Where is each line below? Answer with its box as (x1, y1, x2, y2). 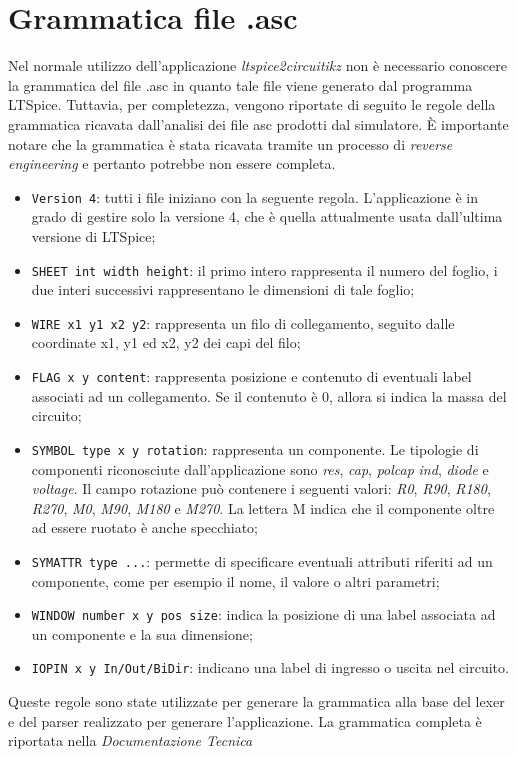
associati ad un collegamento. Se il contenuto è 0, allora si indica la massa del (31, 385, 507, 406)
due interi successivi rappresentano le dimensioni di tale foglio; (31, 279, 415, 300)
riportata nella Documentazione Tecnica (8, 730, 253, 751)
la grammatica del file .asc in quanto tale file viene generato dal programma (8, 74, 473, 95)
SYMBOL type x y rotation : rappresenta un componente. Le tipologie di (31, 438, 479, 459)
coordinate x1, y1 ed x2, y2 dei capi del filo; (31, 332, 301, 353)
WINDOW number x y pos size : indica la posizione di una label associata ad (31, 604, 496, 625)
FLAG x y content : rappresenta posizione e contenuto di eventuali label (31, 366, 472, 387)
